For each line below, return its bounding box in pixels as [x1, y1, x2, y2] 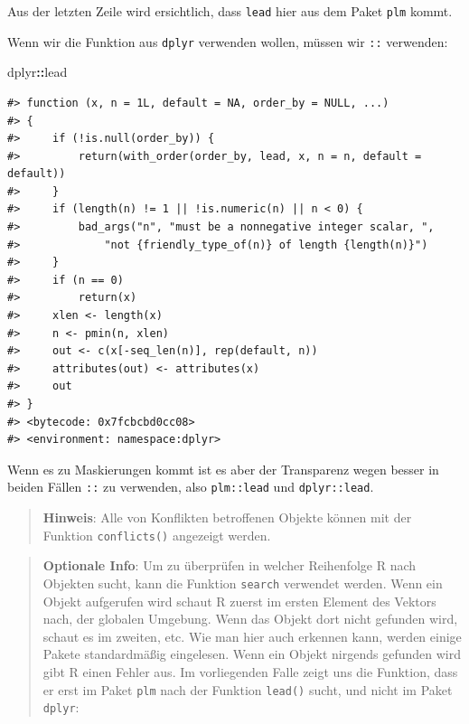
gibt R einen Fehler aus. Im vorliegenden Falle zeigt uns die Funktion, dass [42, 662, 458, 681]
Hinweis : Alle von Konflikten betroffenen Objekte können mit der [42, 508, 412, 527]
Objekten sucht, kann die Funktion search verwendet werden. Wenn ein [42, 573, 443, 592]
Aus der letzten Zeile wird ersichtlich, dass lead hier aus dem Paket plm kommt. [7, 2, 453, 20]
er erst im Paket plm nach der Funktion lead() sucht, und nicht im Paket [42, 680, 453, 699]
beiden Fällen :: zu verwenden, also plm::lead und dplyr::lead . [7, 477, 374, 496]
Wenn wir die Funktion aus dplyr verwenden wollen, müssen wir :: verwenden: [7, 32, 448, 51]
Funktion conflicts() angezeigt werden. [42, 525, 271, 544]
